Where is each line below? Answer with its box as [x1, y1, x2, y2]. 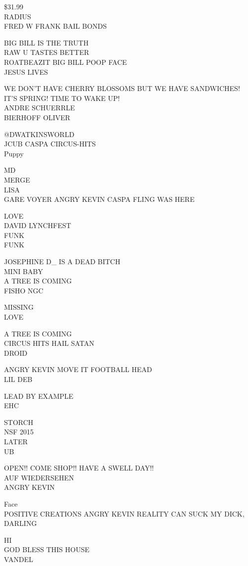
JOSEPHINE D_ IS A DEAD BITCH [4, 256, 121, 267]
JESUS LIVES [4, 66, 48, 77]
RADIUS [4, 11, 31, 21]
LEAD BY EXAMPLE [4, 390, 74, 401]
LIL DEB [4, 374, 33, 384]
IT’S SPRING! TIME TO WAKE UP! [4, 93, 120, 103]
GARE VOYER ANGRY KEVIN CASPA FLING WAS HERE [4, 194, 195, 204]
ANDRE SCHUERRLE [4, 102, 75, 113]
